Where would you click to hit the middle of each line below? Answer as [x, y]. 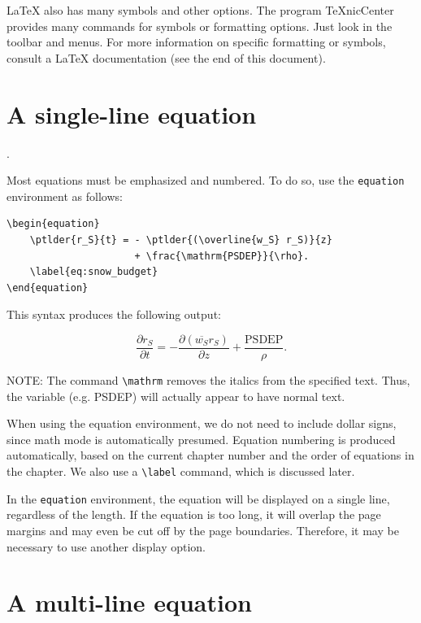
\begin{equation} [53, 224]
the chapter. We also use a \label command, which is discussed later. [181, 471]
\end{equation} [48, 288]
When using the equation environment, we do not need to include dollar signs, [202, 423]
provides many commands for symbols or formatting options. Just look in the [200, 26]
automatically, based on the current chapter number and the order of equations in [210, 455]
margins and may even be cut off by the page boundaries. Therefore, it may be [203, 530]
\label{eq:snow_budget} [94, 272]
